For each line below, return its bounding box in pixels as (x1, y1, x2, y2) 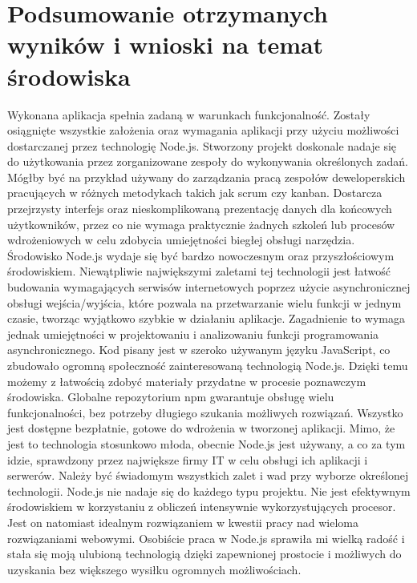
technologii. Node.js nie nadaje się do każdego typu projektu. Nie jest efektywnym (7, 482, 411, 499)
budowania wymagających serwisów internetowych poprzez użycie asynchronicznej (7, 279, 411, 296)
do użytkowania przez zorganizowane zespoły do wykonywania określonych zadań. (7, 153, 409, 170)
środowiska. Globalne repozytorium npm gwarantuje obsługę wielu (7, 388, 334, 405)
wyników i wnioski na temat (7, 28, 324, 61)
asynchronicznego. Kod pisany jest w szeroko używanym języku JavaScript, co (7, 341, 391, 358)
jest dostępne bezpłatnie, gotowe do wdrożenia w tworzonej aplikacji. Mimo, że (7, 420, 395, 436)
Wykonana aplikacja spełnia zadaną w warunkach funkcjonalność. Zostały (7, 106, 370, 123)
